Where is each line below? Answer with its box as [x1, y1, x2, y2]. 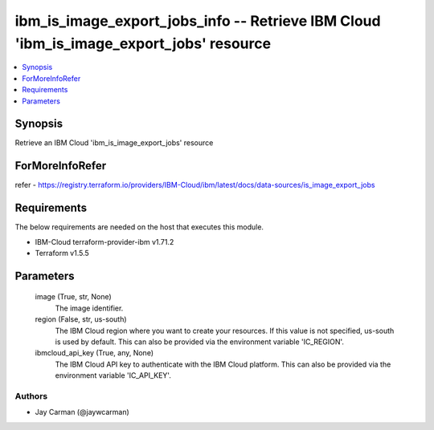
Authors [14, 390, 48, 401]
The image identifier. [55, 303, 124, 313]
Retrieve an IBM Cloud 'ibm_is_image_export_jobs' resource [14, 138, 214, 148]
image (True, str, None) [35, 292, 112, 302]
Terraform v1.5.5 [35, 249, 90, 258]
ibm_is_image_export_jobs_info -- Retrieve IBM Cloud [14, 12, 381, 30]
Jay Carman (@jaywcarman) [35, 408, 130, 417]
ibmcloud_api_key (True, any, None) [35, 348, 154, 358]
